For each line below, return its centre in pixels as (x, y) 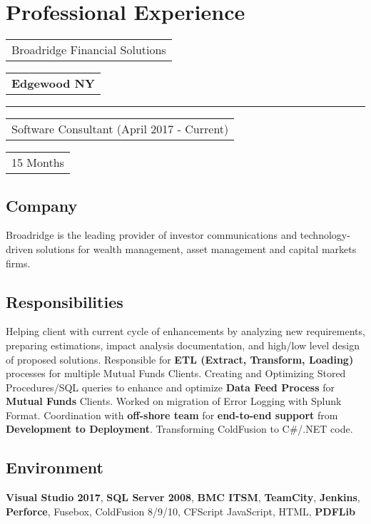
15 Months (38, 163)
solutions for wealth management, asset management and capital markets (196, 248)
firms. (18, 263)
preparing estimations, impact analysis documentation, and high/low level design (183, 345)
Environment (55, 467)
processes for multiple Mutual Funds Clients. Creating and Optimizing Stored (176, 373)
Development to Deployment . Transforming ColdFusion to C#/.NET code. (179, 429)
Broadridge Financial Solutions (89, 50)
